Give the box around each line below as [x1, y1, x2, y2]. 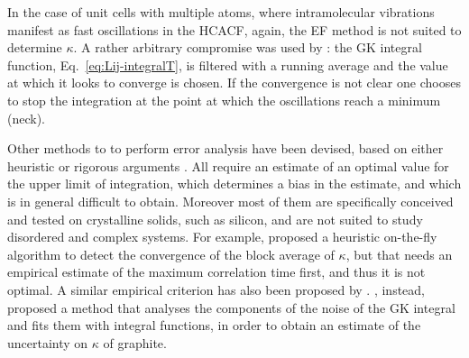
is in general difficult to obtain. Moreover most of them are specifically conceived [7, 191, 454, 210]
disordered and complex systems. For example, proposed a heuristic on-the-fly [7, 227, 437, 246]
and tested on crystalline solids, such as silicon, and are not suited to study [7, 209, 423, 228]
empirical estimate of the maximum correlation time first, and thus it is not [7, 262, 426, 281]
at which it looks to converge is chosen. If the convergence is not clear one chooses [7, 73, 461, 92]
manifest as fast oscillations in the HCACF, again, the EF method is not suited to [7, 20, 462, 39]
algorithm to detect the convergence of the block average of [7, 244, 335, 263]
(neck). [7, 108, 45, 127]
